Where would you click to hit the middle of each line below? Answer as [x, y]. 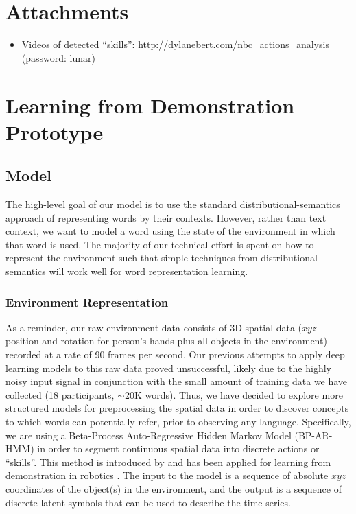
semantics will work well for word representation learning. [127, 271]
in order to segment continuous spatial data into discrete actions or [178, 448]
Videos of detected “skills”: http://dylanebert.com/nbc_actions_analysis [175, 44]
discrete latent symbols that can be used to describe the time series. [148, 502]
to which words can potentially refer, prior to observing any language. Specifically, [178, 422]
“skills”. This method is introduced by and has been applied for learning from [168, 462]
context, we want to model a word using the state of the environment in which [170, 231]
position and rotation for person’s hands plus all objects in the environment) [166, 341]
